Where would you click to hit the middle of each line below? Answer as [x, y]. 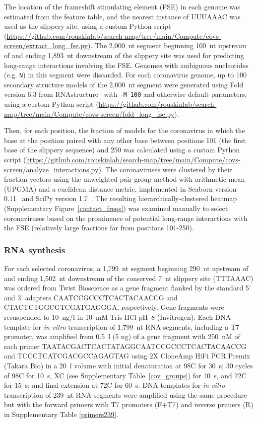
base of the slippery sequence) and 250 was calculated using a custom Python [122, 150]
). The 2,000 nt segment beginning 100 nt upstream [167, 45]
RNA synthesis [35, 249]
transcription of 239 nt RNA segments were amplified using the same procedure [126, 394]
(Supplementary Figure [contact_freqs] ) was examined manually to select [116, 208]
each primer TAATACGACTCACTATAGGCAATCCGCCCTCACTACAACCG [125, 346]
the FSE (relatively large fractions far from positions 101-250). [99, 228]
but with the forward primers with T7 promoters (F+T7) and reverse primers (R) [129, 404]
